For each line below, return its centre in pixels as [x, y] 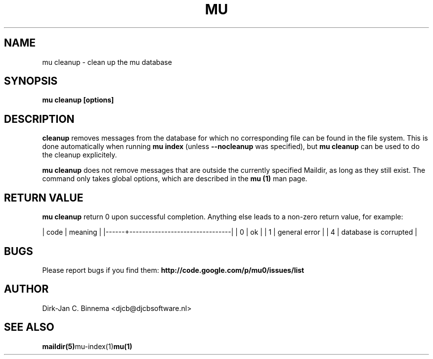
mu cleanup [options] [78, 100]
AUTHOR [26, 289]
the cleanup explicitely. [80, 155]
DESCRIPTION [39, 119]
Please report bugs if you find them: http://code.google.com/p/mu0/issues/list [173, 270]
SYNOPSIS [31, 81]
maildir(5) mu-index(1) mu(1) [87, 346]
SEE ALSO [29, 327]
